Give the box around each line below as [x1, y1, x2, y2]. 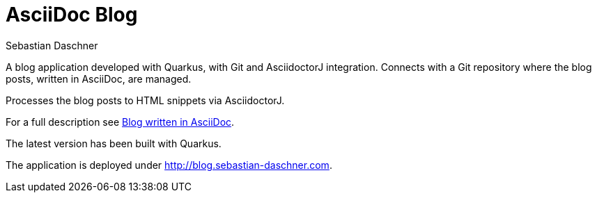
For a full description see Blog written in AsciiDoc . [6, 115, 235, 128]
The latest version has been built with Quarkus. [6, 137, 222, 149]
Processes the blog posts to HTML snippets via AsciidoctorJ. [6, 94, 285, 106]
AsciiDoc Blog [6, 3, 138, 26]
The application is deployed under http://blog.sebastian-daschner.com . [6, 158, 332, 171]
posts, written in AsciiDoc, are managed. [6, 72, 192, 85]
